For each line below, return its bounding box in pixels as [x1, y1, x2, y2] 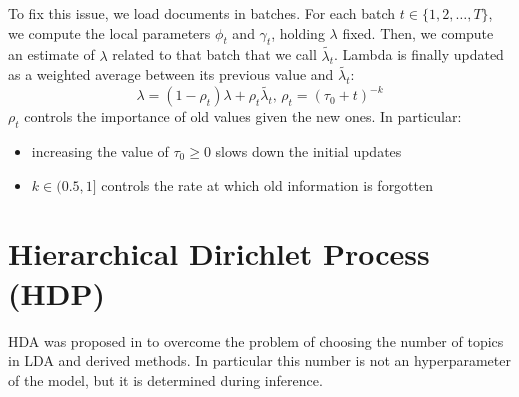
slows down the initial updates [215, 141, 402, 162]
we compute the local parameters [8, 22, 211, 43]
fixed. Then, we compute [342, 22, 494, 43]
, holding [271, 22, 325, 43]
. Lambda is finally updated [334, 44, 504, 65]
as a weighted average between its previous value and [8, 64, 334, 85]
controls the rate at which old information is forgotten [101, 174, 434, 195]
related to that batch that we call [112, 44, 317, 65]
